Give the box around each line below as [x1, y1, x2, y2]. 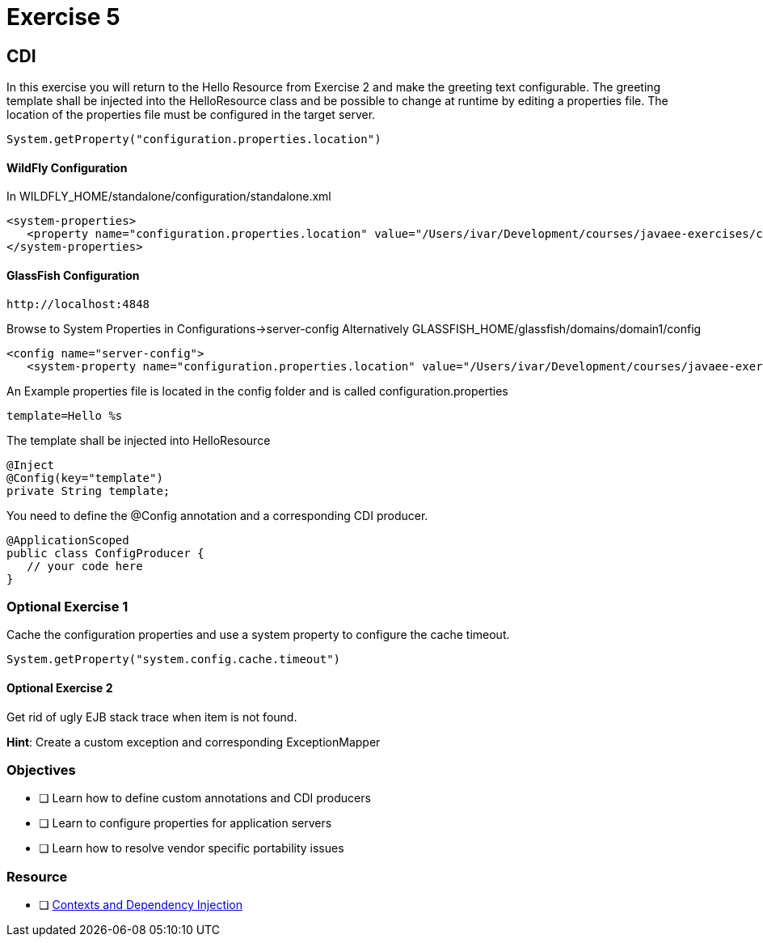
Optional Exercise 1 [6, 598, 129, 615]
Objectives [6, 761, 76, 778]
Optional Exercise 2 [6, 680, 113, 695]
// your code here [27, 559, 143, 573]
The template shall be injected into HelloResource [6, 433, 271, 447]
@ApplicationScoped [6, 533, 129, 547]
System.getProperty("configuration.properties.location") [6, 133, 381, 146]
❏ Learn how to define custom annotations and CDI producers [39, 791, 371, 806]
